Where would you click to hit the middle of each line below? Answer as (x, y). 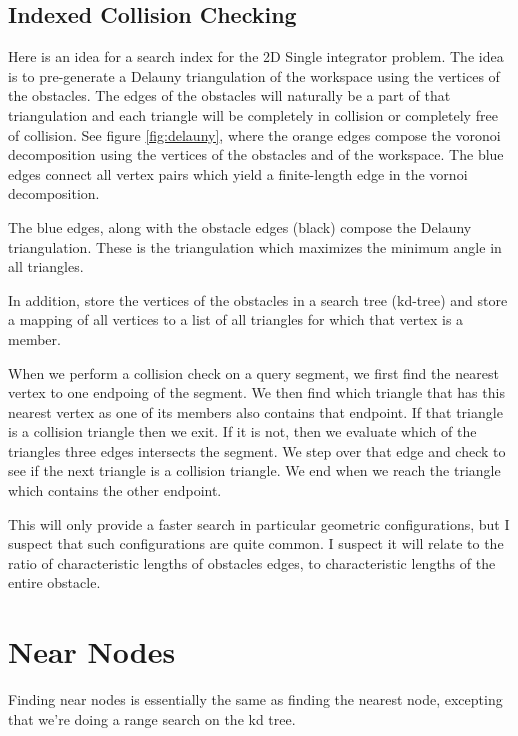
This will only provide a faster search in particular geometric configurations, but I (259, 523)
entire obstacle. (54, 582)
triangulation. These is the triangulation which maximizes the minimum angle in (255, 246)
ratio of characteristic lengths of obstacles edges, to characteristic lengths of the (252, 562)
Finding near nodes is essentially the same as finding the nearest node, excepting (255, 699)
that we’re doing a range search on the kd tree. (152, 718)
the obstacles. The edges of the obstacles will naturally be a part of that (229, 95)
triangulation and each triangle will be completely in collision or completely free (253, 114)
